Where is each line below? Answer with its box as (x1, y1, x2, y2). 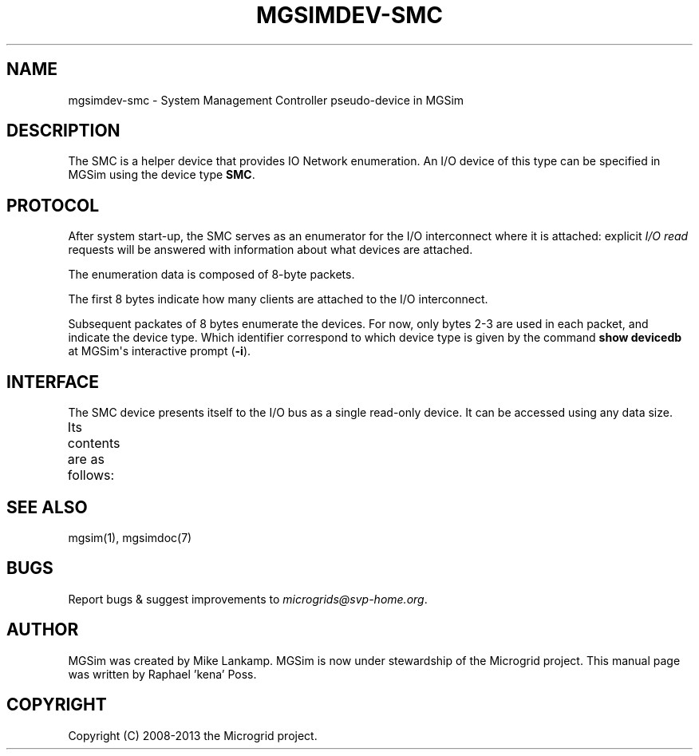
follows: (67, 467, 115, 484)
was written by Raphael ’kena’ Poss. (68, 667, 257, 681)
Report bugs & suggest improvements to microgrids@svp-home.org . (68, 592, 428, 606)
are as (67, 451, 105, 468)
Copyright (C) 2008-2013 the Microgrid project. (68, 728, 318, 742)
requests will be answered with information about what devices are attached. (68, 243, 473, 257)
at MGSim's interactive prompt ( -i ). (68, 344, 251, 358)
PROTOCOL (6, 195, 100, 216)
